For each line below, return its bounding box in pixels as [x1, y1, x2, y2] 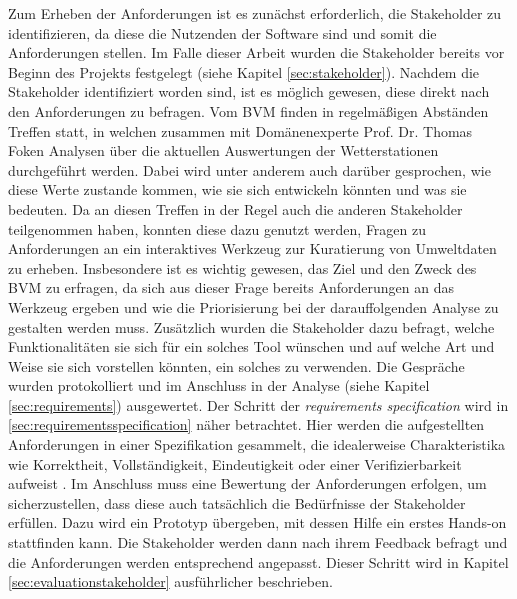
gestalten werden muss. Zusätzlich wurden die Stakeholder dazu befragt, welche [8, 316, 495, 337]
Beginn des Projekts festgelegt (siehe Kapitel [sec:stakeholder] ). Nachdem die [8, 61, 480, 82]
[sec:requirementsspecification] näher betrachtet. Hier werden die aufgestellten [8, 414, 485, 435]
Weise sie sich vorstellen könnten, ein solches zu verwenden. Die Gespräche [8, 355, 465, 376]
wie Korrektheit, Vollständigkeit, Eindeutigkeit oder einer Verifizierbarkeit [8, 453, 462, 474]
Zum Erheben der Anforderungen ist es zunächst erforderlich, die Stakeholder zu [8, 3, 502, 23]
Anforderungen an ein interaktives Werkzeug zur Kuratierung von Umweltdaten [8, 238, 497, 259]
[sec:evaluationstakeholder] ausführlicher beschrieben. [8, 571, 333, 592]
